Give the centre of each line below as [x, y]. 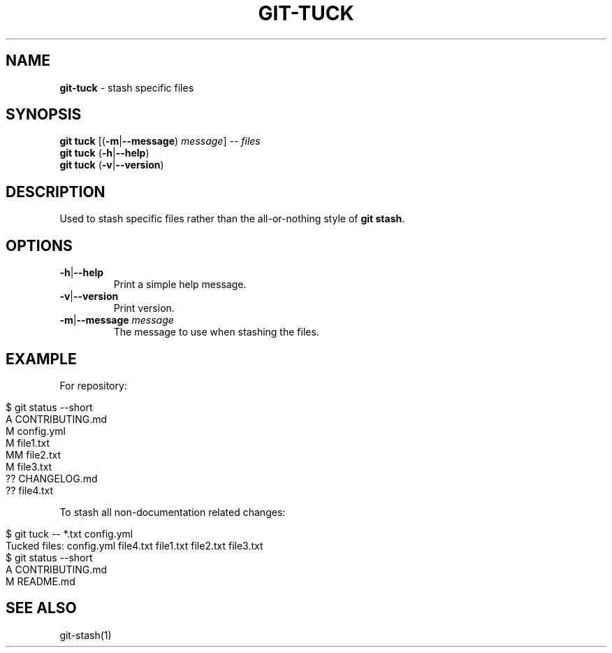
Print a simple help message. [180, 285]
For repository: [93, 385]
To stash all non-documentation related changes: [173, 512]
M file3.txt [29, 466]
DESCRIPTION [56, 192]
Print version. [144, 308]
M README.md [41, 581]
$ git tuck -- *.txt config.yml [70, 533]
